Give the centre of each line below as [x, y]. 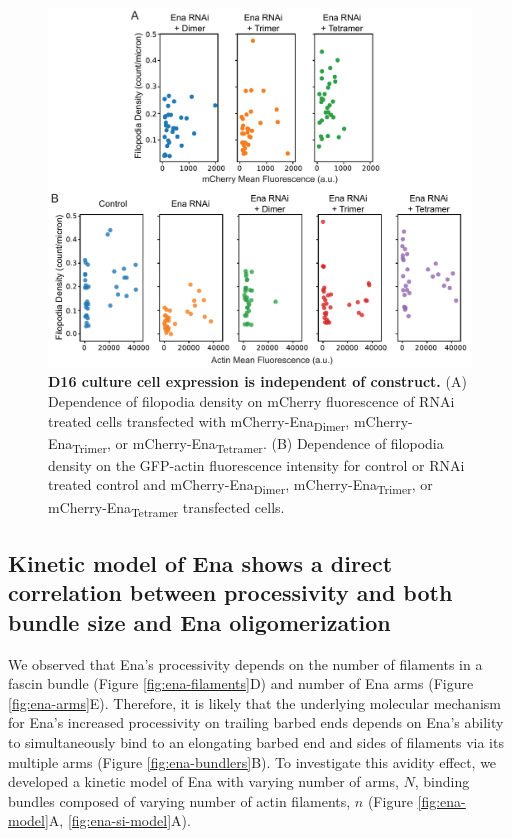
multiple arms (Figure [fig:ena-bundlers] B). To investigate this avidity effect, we [252, 761]
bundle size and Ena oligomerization [199, 621]
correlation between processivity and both [230, 592]
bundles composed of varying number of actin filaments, [179, 800]
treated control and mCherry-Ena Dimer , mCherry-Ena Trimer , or [240, 486]
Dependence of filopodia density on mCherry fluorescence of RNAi [251, 401]
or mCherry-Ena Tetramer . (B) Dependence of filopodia [279, 444]
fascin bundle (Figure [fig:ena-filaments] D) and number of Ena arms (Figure [241, 683]
